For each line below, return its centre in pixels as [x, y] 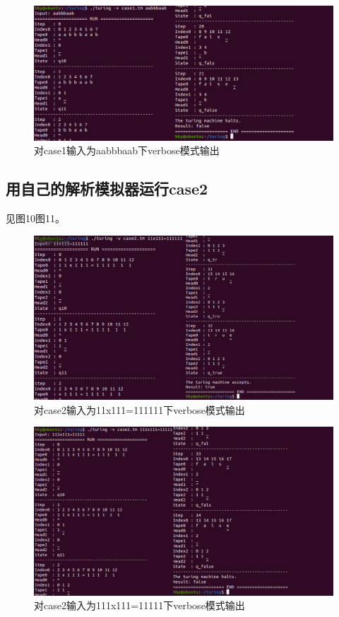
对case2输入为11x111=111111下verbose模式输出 [139, 409]
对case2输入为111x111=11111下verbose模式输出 [139, 605]
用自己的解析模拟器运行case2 [107, 189]
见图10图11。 [35, 218]
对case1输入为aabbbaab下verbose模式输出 [127, 150]
